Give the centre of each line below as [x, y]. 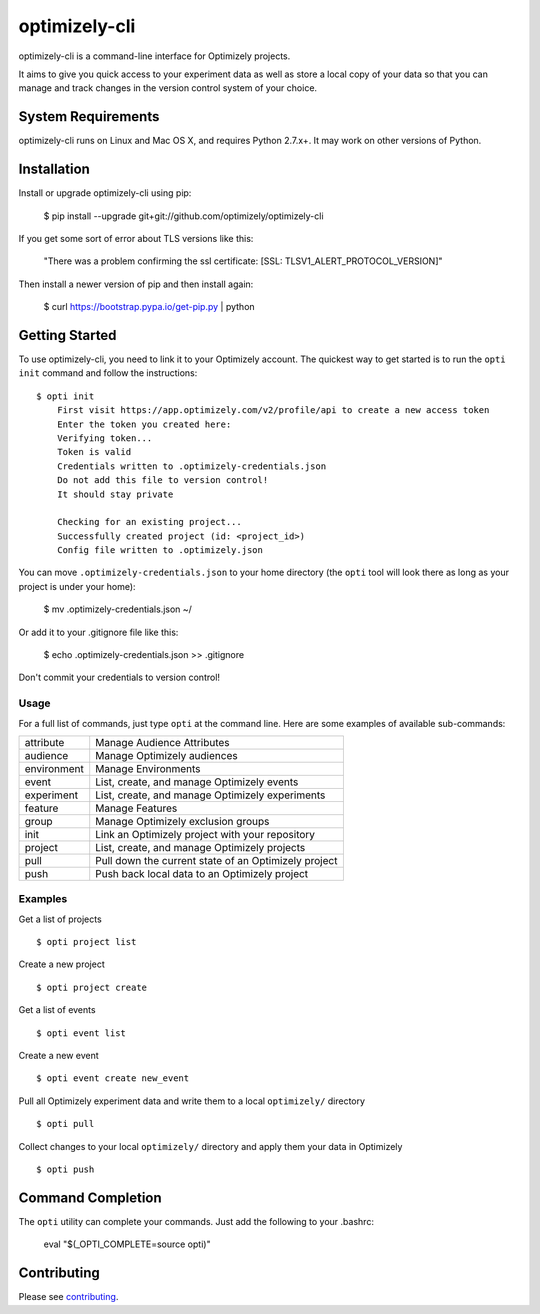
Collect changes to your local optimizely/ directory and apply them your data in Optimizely [210, 1146]
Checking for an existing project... [149, 522]
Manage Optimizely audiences [167, 755]
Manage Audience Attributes [162, 742]
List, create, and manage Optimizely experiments [210, 795]
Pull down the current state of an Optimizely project [216, 860]
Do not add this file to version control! [162, 480]
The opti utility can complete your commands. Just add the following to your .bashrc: [196, 1221]
